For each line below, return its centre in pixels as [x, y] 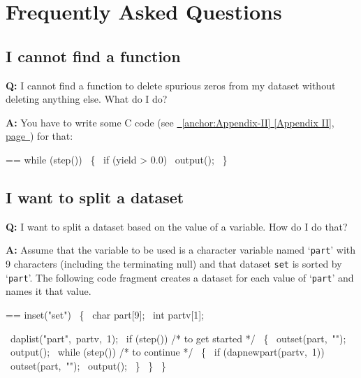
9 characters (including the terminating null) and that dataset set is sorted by [174, 263]
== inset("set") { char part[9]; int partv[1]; [105, 314]
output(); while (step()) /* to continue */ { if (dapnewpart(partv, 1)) [167, 352]
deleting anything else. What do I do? [87, 99]
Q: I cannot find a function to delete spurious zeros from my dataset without [171, 85]
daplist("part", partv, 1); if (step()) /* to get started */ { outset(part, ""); [178, 338]
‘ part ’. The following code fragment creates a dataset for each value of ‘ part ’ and [180, 277]
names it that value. [49, 291]
